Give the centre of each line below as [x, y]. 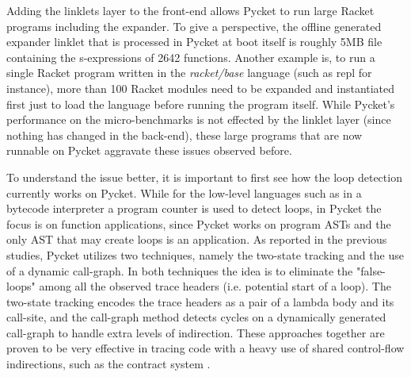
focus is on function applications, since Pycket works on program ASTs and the [199, 223]
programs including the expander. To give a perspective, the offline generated [194, 26]
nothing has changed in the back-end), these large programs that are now [185, 135]
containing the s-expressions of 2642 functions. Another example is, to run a [191, 57]
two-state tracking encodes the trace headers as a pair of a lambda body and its [200, 301]
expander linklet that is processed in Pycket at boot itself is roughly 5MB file [194, 42]
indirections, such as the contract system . [108, 364]
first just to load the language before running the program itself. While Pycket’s [201, 104]
